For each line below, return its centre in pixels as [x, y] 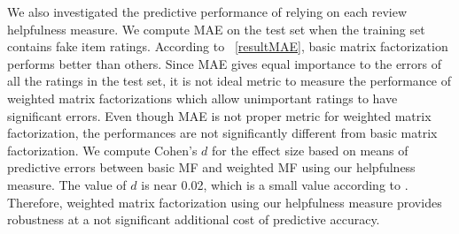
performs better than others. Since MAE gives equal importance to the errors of [225, 63]
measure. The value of [67, 184]
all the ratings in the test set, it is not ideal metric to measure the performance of [229, 81]
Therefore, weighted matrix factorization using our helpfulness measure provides [225, 202]
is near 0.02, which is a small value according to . [275, 184]
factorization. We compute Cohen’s [102, 150]
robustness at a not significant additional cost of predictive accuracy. [194, 219]
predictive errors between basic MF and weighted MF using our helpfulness [211, 167]
